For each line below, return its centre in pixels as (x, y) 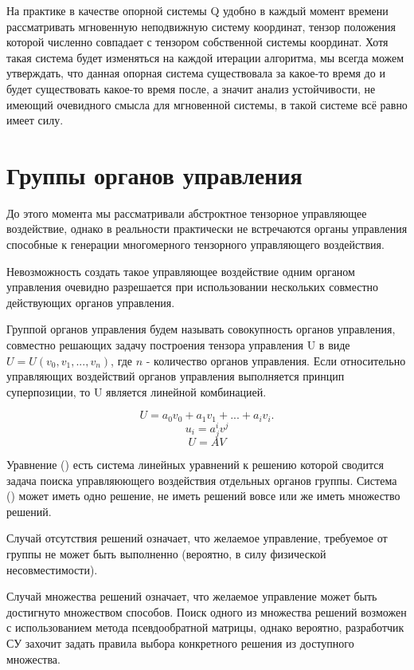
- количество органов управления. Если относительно (276, 360)
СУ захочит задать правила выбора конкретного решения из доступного (180, 643)
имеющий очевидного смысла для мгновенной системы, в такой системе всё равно (207, 104)
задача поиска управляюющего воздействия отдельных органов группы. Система (202, 480)
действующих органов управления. (91, 302)
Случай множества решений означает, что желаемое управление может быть (192, 596)
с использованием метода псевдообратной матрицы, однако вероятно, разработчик (205, 627)
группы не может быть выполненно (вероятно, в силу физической (166, 554)
